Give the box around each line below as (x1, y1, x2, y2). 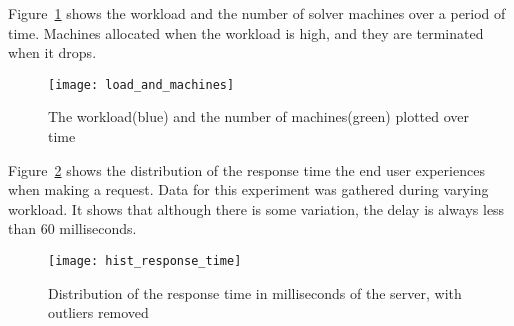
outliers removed (48, 302, 149, 323)
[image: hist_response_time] (48, 254, 242, 268)
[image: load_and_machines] (48, 77, 235, 92)
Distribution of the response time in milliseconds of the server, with (48, 282, 462, 303)
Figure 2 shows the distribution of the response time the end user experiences (8, 159, 485, 180)
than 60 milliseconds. (8, 218, 137, 239)
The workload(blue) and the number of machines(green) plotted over (48, 106, 470, 127)
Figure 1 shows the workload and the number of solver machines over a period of (8, 3, 506, 23)
